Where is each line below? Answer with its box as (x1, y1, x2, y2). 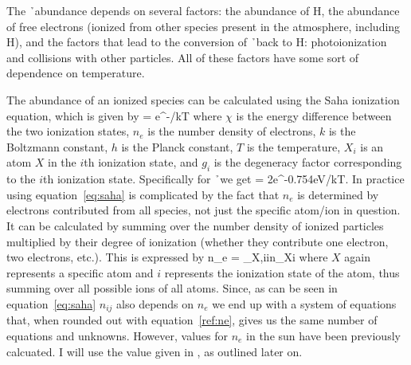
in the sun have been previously (246, 327, 401, 343)
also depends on (116, 295, 194, 312)
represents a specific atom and (6, 264, 154, 281)
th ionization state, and (84, 154, 198, 171)
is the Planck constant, (121, 138, 233, 155)
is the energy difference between (236, 107, 392, 124)
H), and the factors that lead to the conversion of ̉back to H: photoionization (6, 33, 387, 50)
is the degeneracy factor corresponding (213, 154, 402, 171)
